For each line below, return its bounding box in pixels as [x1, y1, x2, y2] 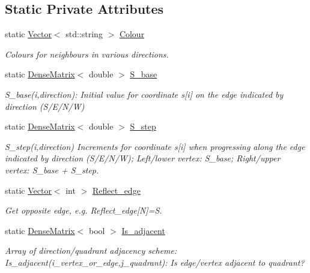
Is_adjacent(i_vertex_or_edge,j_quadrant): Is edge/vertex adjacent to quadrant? [5, 256, 305, 268]
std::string [65, 28, 103, 40]
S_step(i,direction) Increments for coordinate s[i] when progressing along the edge [5, 140, 305, 152]
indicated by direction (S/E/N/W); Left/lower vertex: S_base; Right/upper [5, 152, 281, 164]
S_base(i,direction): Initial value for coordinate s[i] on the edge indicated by [5, 88, 284, 100]
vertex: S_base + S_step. [5, 163, 99, 176]
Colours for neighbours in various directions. [5, 47, 169, 60]
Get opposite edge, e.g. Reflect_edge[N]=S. [5, 204, 162, 217]
